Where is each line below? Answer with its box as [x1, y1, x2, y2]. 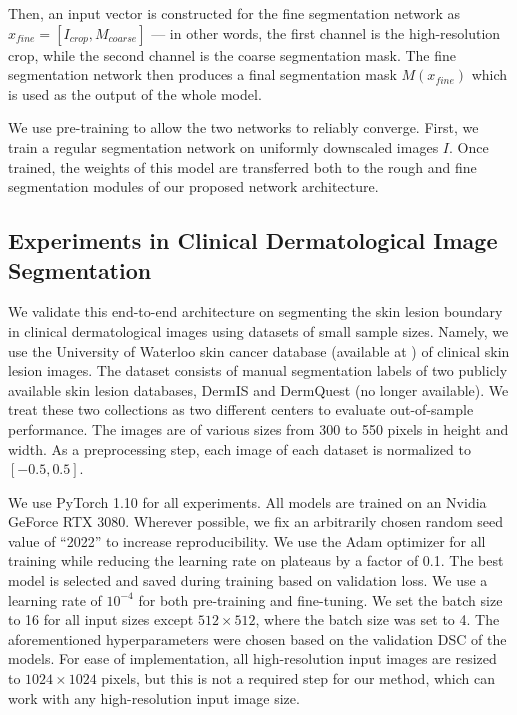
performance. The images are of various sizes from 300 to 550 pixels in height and [8, 418, 509, 439]
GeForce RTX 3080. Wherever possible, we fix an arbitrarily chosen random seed [8, 511, 503, 532]
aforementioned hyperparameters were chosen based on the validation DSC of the [8, 628, 507, 649]
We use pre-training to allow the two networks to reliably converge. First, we [8, 117, 479, 138]
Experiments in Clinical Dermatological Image [8, 225, 498, 256]
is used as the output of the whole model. [8, 83, 262, 104]
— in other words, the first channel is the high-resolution [151, 22, 501, 43]
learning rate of [8, 589, 102, 610]
